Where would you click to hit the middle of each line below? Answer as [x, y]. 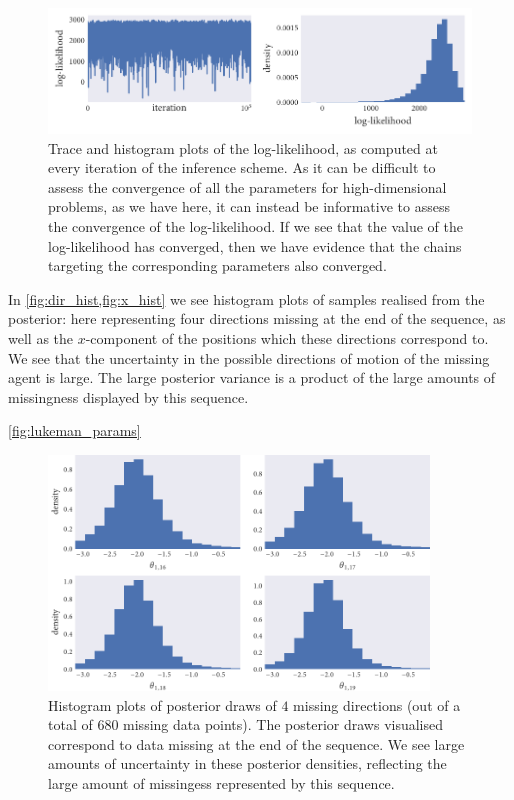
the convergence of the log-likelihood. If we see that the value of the [256, 226]
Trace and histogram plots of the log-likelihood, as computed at [243, 147]
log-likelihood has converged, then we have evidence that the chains [255, 245]
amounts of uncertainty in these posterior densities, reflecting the [247, 763]
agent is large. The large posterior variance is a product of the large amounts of [252, 377]
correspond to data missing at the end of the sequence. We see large [256, 743]
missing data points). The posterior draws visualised [283, 724]
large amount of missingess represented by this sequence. [221, 782]
